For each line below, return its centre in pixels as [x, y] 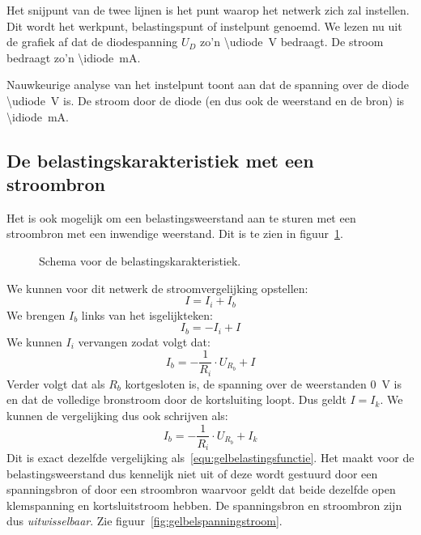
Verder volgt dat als [56, 383]
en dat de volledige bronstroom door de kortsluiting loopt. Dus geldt [176, 399]
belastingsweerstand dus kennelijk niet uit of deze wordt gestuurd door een [192, 473]
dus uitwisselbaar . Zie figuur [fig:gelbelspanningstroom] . [145, 521]
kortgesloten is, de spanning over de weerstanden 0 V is [263, 383]
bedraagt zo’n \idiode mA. [74, 57]
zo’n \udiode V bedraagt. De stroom [292, 42]
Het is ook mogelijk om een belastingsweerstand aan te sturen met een [181, 217]
